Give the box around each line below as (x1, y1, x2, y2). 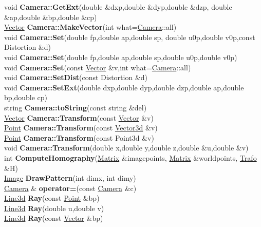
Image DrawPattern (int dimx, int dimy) (4, 173, 136, 183)
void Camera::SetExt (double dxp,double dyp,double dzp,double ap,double (4, 82, 244, 92)
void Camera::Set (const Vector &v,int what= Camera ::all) (4, 62, 191, 72)
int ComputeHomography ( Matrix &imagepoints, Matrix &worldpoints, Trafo (4, 152, 257, 163)
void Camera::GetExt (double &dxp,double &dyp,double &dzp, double (4, 2, 232, 12)
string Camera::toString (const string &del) (4, 102, 147, 112)
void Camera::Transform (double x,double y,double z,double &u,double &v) (4, 142, 249, 153)
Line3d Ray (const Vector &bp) (4, 213, 103, 223)
